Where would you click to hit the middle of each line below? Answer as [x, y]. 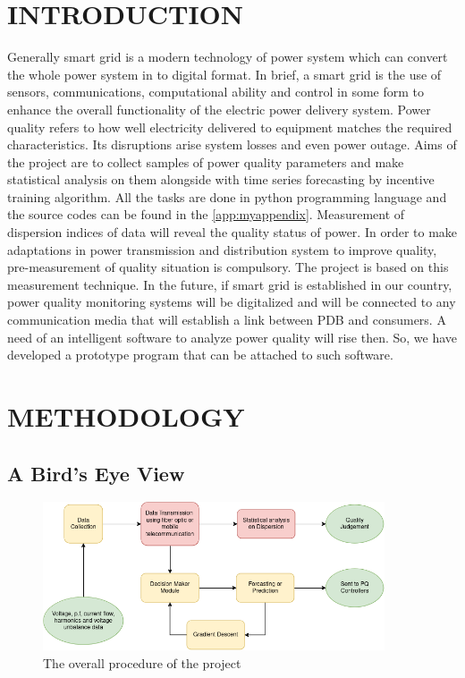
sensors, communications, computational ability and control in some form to [216, 92]
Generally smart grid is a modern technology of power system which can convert [228, 57]
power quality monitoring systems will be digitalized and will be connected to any [232, 302]
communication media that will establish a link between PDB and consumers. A [227, 320]
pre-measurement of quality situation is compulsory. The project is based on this [228, 267]
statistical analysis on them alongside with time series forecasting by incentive [221, 179]
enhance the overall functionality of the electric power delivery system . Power [219, 109]
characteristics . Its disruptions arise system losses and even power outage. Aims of [232, 144]
